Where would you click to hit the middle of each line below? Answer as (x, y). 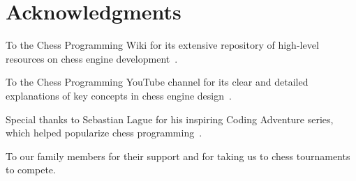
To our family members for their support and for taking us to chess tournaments (178, 156)
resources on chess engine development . (92, 58)
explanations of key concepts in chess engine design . (119, 95)
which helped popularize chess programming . (104, 133)
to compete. (31, 170)
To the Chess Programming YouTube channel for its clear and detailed (157, 82)
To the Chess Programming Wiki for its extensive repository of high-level (162, 45)
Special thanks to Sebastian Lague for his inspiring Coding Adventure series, (170, 119)
